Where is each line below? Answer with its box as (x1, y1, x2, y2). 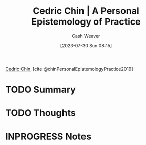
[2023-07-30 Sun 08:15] (60, 42, 112, 49)
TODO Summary (5, 84, 76, 95)
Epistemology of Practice (31, 16, 141, 28)
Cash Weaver (72, 33, 100, 39)
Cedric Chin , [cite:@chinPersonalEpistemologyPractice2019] (5, 66, 133, 72)
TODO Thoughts (5, 107, 76, 119)
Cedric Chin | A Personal (33, 5, 139, 17)
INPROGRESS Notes (5, 131, 91, 142)
